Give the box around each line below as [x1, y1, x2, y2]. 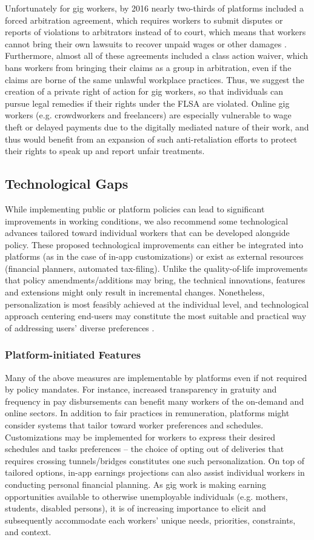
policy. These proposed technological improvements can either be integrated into [5, 238, 303, 251]
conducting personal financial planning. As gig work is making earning [5, 478, 266, 491]
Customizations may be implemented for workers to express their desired [5, 430, 275, 443]
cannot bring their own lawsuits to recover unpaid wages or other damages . [5, 37, 287, 50]
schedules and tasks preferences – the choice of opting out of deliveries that [5, 442, 284, 455]
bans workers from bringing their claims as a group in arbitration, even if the [5, 61, 292, 73]
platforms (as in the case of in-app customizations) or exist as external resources [5, 250, 304, 263]
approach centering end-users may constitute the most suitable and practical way [5, 309, 307, 322]
